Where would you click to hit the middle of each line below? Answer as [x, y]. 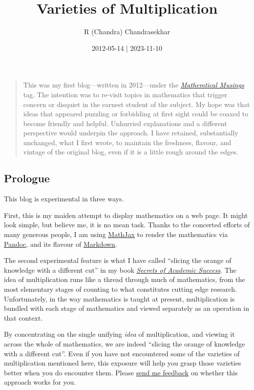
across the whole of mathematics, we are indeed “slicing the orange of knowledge [125, 343]
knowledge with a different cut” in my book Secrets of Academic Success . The [120, 270]
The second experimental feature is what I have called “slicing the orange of [118, 260]
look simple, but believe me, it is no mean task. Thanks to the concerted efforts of [127, 225]
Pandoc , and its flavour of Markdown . [61, 244]
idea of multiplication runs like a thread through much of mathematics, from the [125, 279]
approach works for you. [40, 382]
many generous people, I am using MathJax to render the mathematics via [116, 234]
